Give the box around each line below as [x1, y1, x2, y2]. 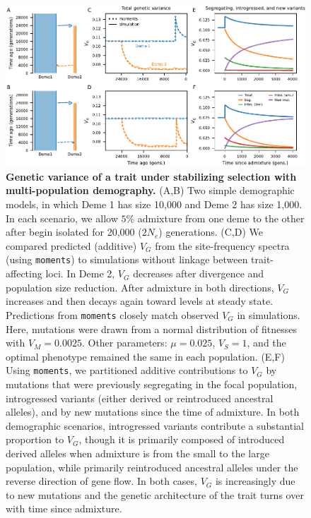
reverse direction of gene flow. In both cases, [6, 474, 197, 488]
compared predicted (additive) [6, 238, 137, 253]
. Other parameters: [81, 335, 168, 350]
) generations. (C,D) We [158, 224, 263, 239]
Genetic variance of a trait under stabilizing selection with [6, 169, 297, 183]
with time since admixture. [6, 501, 122, 516]
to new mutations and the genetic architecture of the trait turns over [6, 487, 304, 502]
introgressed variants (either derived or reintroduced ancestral [6, 390, 274, 405]
